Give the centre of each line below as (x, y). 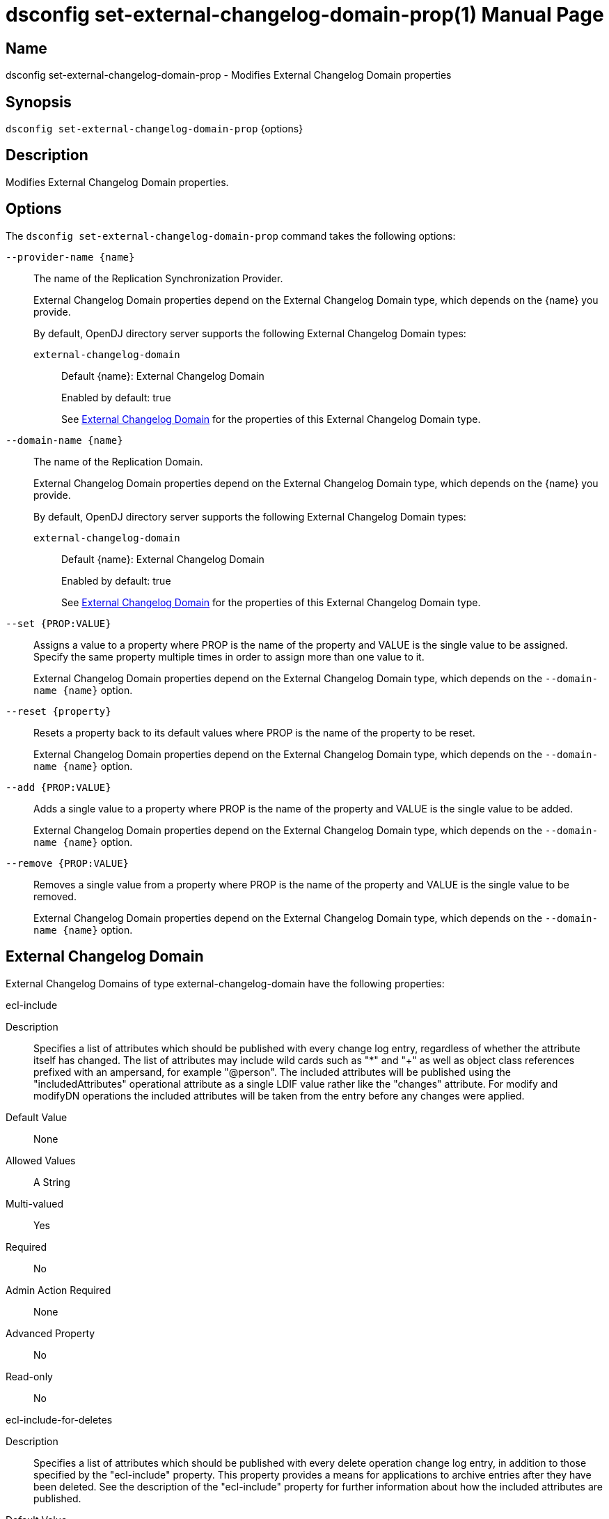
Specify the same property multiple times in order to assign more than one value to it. (229, 656)
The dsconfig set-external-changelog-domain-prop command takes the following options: (231, 236)
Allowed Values (41, 1160)
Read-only (29, 1376)
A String (52, 1182)
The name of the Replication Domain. (118, 461)
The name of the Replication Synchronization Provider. (158, 278)
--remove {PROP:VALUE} (68, 863)
